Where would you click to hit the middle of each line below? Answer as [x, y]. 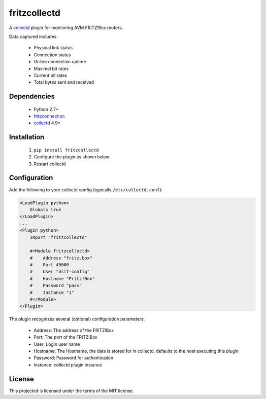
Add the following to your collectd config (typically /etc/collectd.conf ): [86, 189]
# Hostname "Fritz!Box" [63, 278]
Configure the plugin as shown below [72, 157]
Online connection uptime [60, 62]
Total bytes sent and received [64, 82]
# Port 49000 [49, 265]
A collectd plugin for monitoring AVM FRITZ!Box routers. [66, 28]
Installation [27, 137]
